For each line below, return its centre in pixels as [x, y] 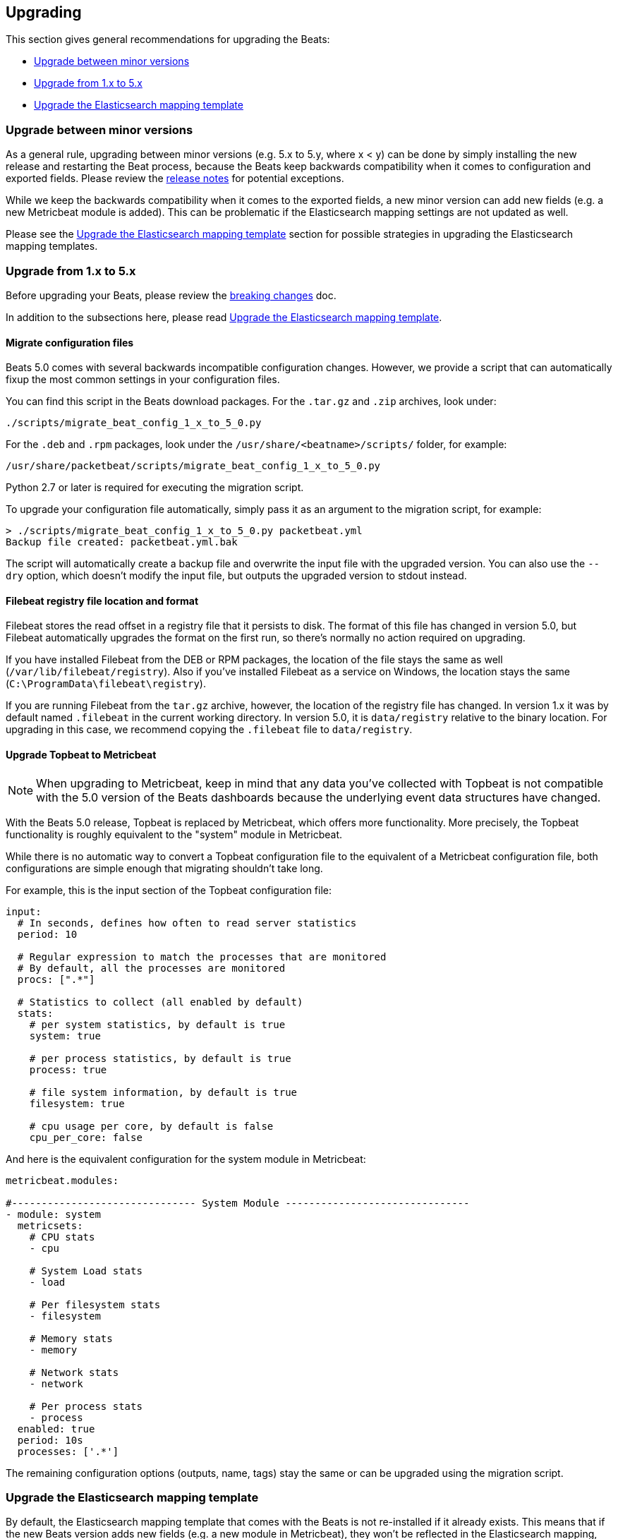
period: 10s [50, 1440]
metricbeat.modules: [62, 1180]
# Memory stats [71, 1338]
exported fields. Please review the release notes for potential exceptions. [175, 179]
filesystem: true [77, 1103]
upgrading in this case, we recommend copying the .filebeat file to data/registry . [209, 730]
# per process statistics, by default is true [160, 1058]
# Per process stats [86, 1406]
